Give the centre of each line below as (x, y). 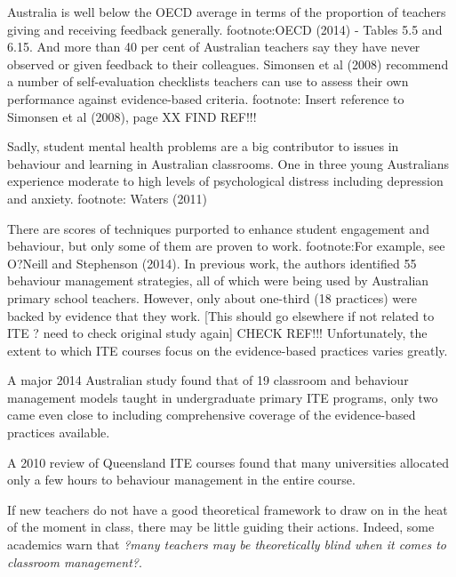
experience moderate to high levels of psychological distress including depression (225, 181)
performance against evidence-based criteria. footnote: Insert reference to (206, 98)
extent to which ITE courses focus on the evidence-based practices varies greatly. (228, 350)
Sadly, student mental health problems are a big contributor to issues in (203, 146)
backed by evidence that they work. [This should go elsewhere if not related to (221, 315)
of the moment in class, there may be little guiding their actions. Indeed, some (221, 527)
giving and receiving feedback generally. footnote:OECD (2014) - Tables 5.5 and (225, 29)
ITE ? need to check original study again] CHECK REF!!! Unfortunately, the (217, 333)
